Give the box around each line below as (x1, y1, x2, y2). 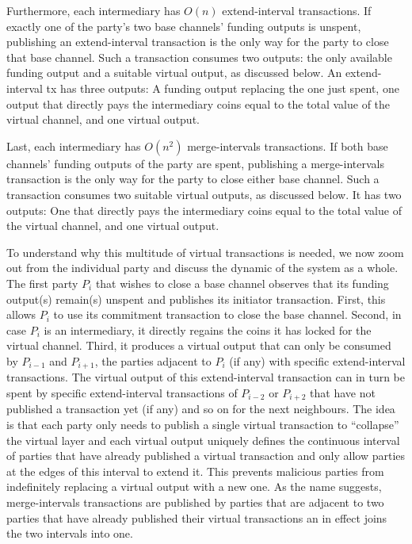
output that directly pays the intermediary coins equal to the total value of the (6, 95, 391, 112)
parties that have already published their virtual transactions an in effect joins (6, 509, 387, 526)
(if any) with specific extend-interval (229, 352, 406, 369)
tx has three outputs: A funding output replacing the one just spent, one (46, 79, 399, 96)
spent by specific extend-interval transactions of (6, 384, 238, 400)
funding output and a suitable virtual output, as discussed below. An (6, 64, 342, 81)
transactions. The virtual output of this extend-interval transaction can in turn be (6, 369, 406, 385)
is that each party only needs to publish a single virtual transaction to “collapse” (6, 416, 399, 432)
